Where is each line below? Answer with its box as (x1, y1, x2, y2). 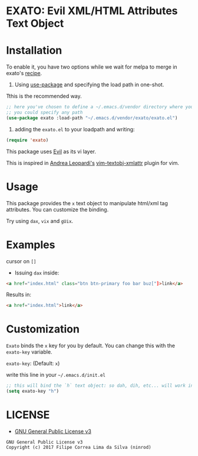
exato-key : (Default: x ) (6, 360, 60, 367)
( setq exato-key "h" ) (6, 389, 60, 394)
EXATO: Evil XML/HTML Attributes (6, 4, 178, 18)
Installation (6, 44, 62, 57)
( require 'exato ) (6, 137, 49, 143)
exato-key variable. (6, 348, 52, 355)
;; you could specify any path (6, 109, 83, 115)
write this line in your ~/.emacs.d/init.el (6, 371, 106, 379)
